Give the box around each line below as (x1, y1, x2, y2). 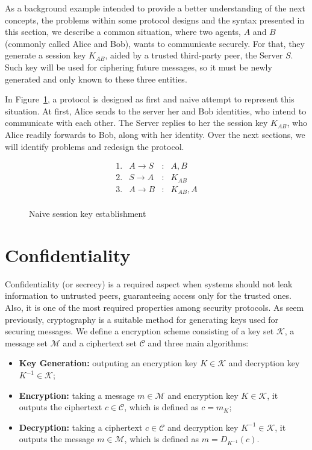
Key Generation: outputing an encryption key (19, 357, 198, 369)
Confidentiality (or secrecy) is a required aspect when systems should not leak (5, 277, 293, 290)
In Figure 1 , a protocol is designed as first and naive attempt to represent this (5, 93, 295, 105)
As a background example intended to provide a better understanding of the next (5, 2, 305, 14)
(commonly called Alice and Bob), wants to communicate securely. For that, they (5, 37, 305, 49)
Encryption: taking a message (19, 389, 135, 401)
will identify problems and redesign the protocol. (5, 140, 184, 152)
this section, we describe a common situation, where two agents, (5, 25, 242, 38)
